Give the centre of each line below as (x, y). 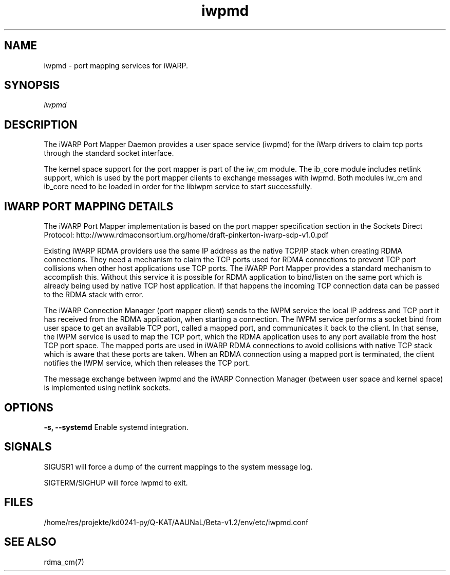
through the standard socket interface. (109, 153)
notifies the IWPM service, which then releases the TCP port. (147, 363)
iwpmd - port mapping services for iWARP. (116, 65)
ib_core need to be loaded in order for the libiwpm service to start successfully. (178, 187)
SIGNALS (28, 447)
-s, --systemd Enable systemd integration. (116, 427)
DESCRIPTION (41, 124)
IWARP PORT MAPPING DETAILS (89, 206)
